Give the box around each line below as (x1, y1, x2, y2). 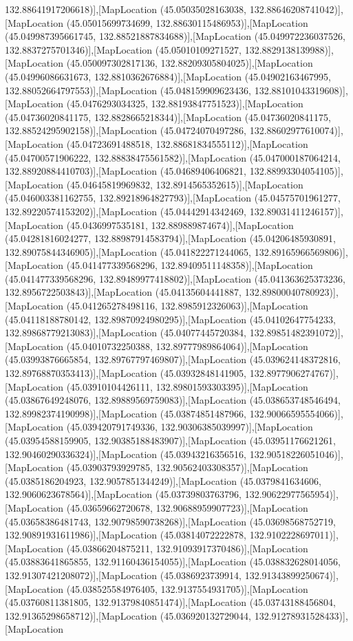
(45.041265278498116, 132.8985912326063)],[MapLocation (66, 298, 308, 313)
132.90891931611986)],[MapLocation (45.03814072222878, (5, 528, 247, 542)
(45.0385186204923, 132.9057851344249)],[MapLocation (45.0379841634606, (5, 473, 321, 488)
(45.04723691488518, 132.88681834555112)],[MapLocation (66, 136, 308, 151)
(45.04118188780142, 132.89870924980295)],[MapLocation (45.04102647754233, (5, 312, 336, 326)
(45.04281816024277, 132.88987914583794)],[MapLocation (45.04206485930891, (5, 231, 336, 246)
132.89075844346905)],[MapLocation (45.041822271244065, (5, 244, 252, 259)
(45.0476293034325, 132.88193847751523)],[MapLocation (66, 96, 303, 111)
